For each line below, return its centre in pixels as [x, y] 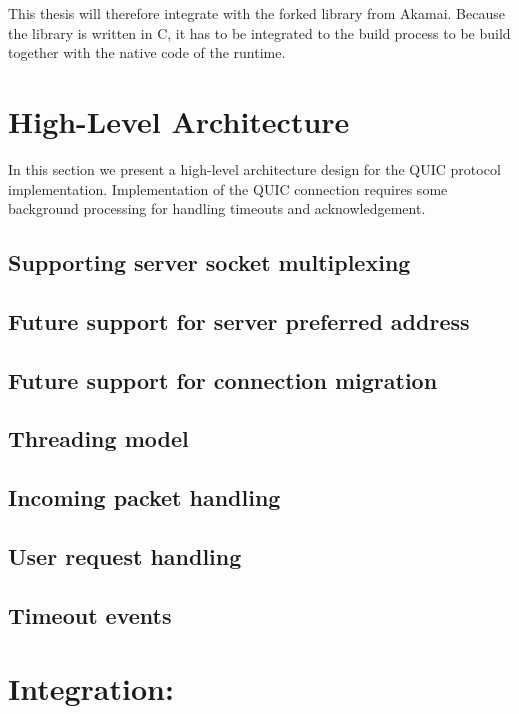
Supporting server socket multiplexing [209, 262]
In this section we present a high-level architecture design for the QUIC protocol [254, 168]
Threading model [98, 438]
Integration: [91, 688]
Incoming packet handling [144, 497]
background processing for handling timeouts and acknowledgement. [217, 208]
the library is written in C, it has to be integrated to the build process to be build [259, 32]
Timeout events [90, 614]
